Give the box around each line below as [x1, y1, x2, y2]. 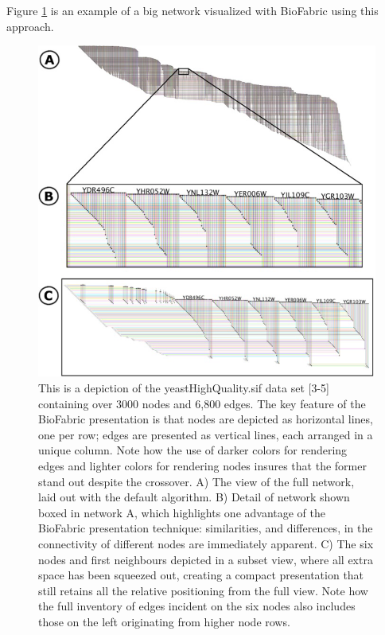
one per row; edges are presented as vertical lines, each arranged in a [38, 426, 373, 442]
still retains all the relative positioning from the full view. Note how [38, 582, 368, 598]
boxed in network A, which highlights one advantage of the [38, 504, 326, 520]
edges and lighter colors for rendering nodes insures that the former [38, 458, 367, 474]
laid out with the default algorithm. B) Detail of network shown [38, 489, 350, 505]
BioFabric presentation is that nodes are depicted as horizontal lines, [38, 411, 373, 427]
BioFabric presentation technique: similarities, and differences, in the [38, 520, 373, 536]
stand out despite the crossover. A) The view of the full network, [38, 473, 355, 489]
